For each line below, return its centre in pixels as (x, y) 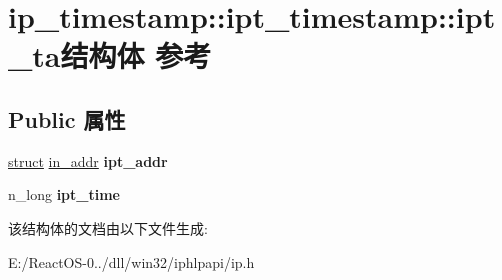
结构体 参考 (136, 55)
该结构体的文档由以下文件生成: (108, 227)
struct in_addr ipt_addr (88, 160)
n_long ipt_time (64, 194)
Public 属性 (67, 118)
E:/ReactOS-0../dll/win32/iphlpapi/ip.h (131, 261)
